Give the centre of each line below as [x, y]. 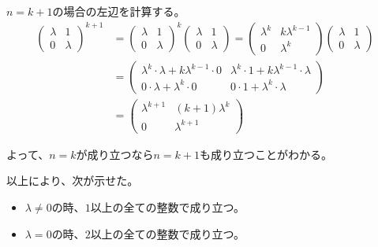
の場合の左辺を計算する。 [119, 11]
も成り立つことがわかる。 [266, 154]
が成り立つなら [115, 154]
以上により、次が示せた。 [73, 181]
